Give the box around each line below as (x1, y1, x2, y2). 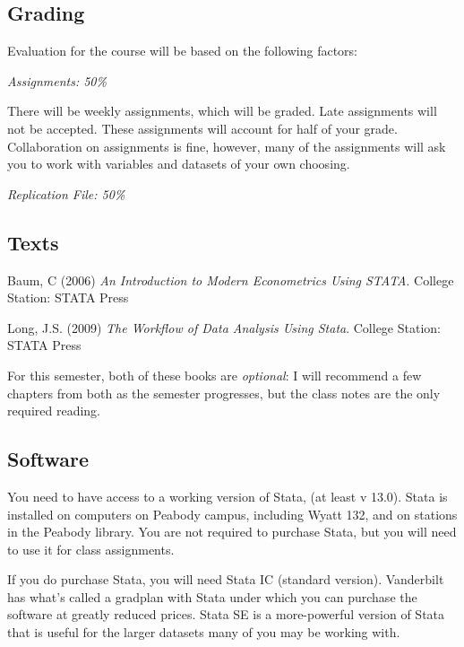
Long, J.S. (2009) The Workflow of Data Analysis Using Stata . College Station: (7, 318, 441, 337)
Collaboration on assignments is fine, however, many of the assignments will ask (7, 136, 446, 155)
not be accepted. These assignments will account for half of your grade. (7, 118, 398, 137)
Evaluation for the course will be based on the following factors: (7, 41, 358, 60)
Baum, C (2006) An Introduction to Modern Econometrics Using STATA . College (7, 270, 454, 289)
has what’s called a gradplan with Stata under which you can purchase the (7, 587, 417, 606)
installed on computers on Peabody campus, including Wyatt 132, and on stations (7, 504, 458, 523)
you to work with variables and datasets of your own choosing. (7, 154, 350, 173)
